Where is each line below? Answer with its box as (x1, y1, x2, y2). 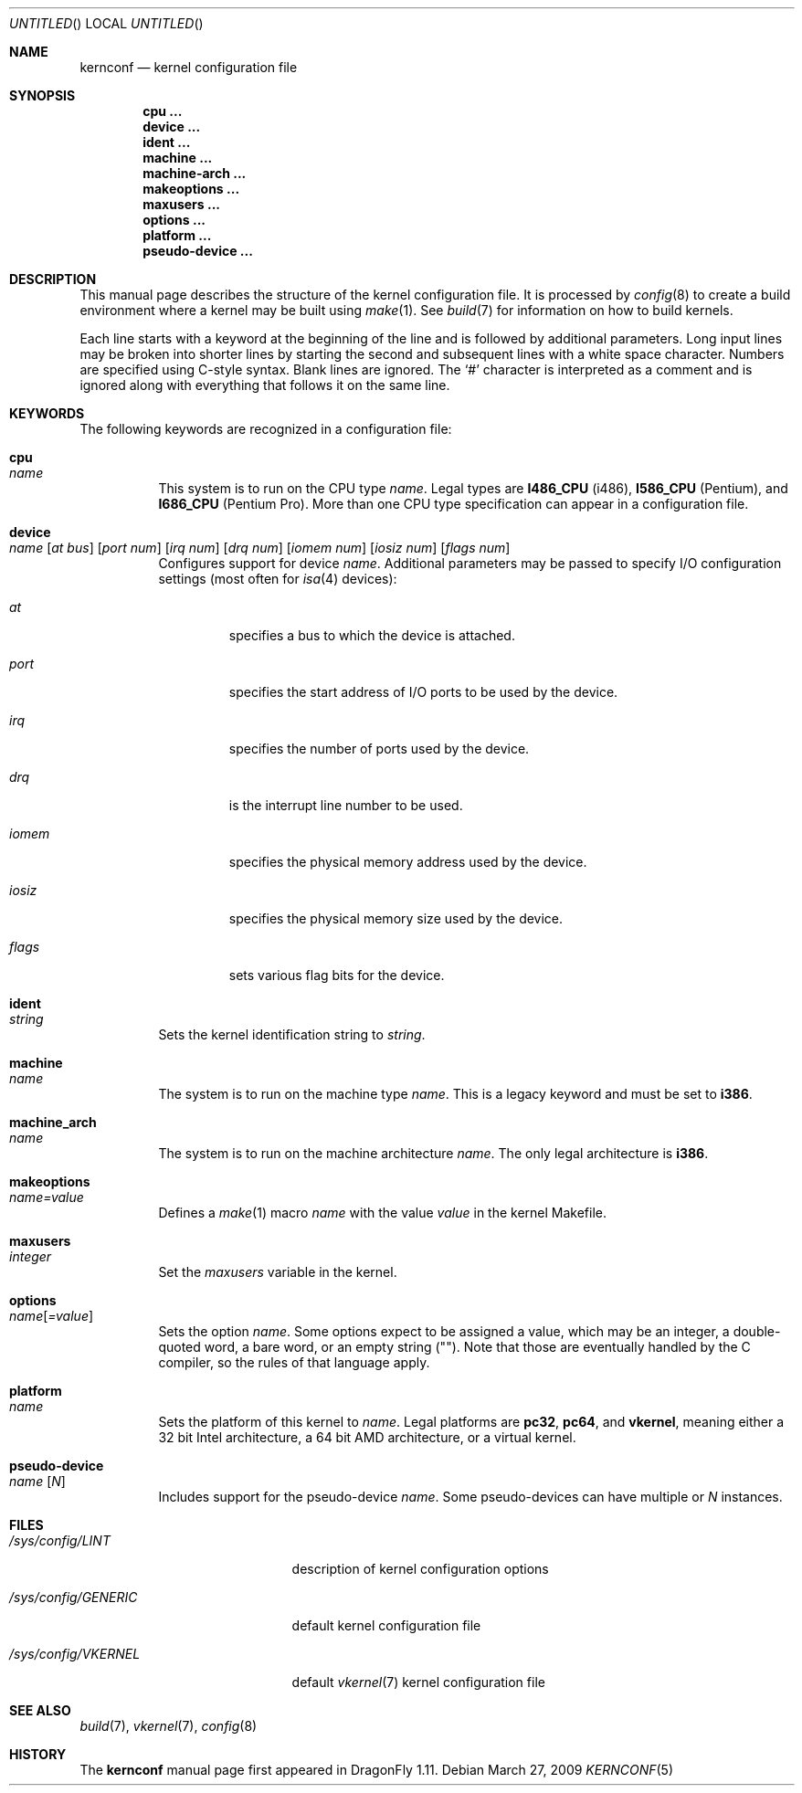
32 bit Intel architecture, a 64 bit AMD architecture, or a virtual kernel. (158, 1429, 576, 1445)
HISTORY (9, 1746, 67, 1762)
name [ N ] (9, 1473, 66, 1489)
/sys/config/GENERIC (9, 1589, 138, 1605)
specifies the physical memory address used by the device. (228, 854, 587, 870)
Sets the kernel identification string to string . (158, 1027, 426, 1042)
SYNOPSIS (9, 88, 76, 103)
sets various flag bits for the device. (228, 967, 445, 983)
